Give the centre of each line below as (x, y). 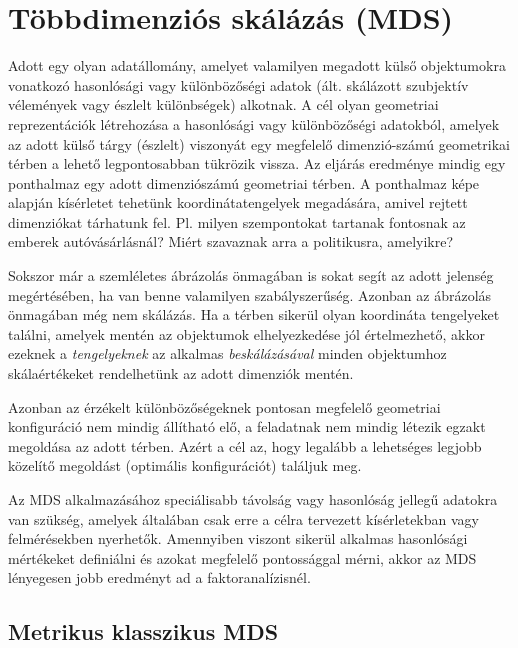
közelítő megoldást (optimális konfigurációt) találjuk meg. (185, 465)
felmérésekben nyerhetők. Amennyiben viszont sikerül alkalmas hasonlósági (238, 538)
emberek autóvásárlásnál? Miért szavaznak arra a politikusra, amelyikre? (231, 241)
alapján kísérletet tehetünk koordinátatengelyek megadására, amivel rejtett (238, 202)
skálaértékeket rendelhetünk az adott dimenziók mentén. (181, 373)
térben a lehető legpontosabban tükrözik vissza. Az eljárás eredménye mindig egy (257, 163)
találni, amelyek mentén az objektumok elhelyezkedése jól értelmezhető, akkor (246, 333)
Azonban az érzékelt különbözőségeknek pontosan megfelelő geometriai (224, 406)
